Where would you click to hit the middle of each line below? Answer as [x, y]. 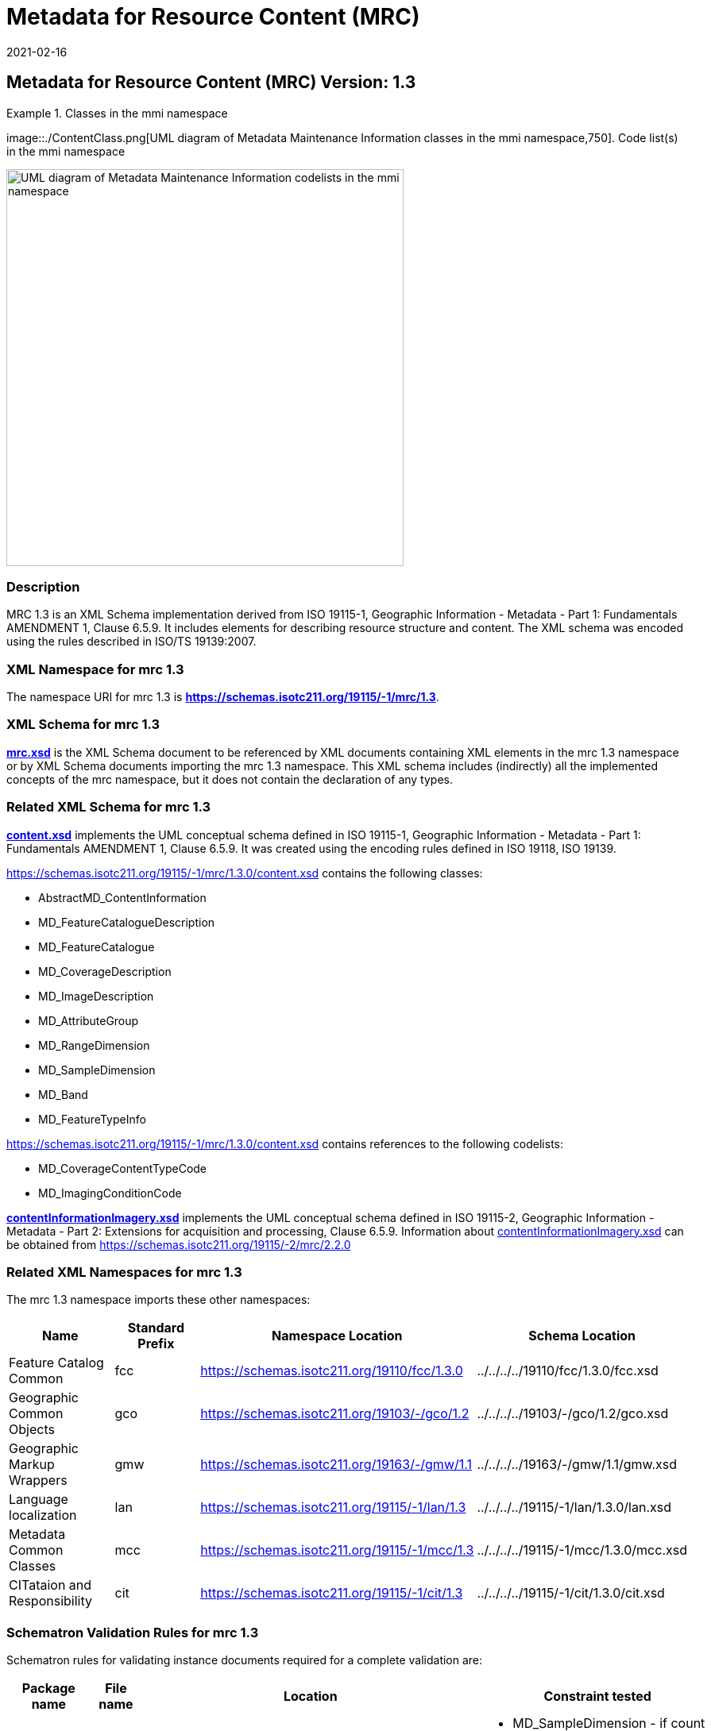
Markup [32, 1465]
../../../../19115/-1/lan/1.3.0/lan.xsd [574, 1507]
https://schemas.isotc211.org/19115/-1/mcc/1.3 [337, 1550]
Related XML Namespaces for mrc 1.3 [124, 1272]
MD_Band [63, 1094]
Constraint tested [597, 1696]
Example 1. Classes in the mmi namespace [117, 113]
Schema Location [582, 1336]
